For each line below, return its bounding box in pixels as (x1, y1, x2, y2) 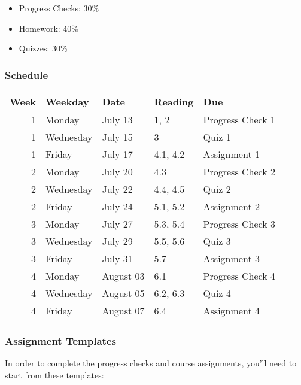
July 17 (102, 147, 133, 161)
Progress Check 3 (203, 217, 276, 231)
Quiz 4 (203, 286, 231, 300)
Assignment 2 (203, 199, 260, 213)
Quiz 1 (203, 130, 231, 144)
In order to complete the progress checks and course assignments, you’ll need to (5, 357, 297, 369)
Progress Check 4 (203, 269, 276, 283)
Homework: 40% (19, 22, 78, 34)
